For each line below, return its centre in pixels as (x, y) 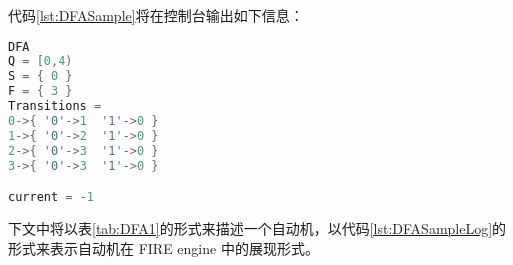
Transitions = (55, 106)
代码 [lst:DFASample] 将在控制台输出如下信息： (156, 15)
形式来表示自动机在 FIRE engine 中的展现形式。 (163, 247)
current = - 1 (51, 197)
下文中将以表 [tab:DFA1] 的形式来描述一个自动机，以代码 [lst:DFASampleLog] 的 (257, 228)
